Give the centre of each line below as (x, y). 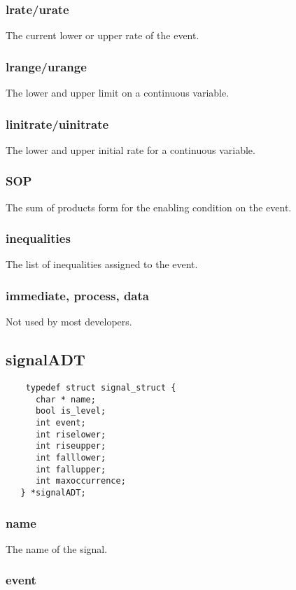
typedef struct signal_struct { (101, 388)
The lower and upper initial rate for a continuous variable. (131, 149)
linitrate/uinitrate (57, 124)
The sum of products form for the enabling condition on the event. (149, 207)
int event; (61, 423)
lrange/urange (46, 66)
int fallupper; (71, 469)
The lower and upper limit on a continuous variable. (118, 93)
